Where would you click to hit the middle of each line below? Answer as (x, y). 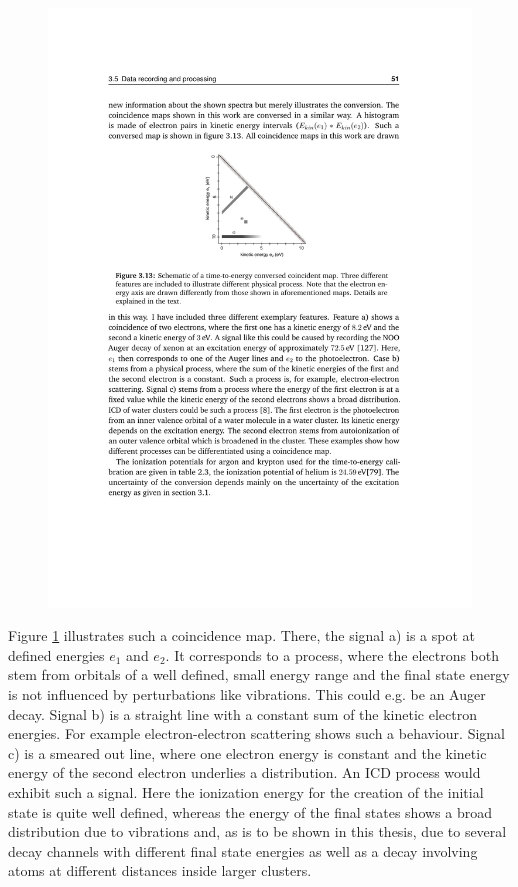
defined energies (56, 654)
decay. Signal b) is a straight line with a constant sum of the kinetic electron (242, 713)
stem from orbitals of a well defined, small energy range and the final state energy (259, 674)
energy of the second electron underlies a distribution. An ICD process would (244, 772)
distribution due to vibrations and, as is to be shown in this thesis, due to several (257, 831)
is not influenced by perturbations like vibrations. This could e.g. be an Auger (247, 694)
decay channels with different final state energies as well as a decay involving (243, 850)
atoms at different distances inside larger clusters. (160, 870)
